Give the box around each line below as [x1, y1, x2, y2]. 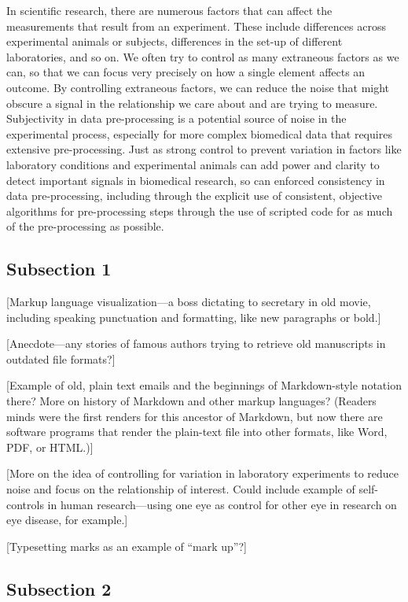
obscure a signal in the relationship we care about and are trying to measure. [6, 94, 378, 111]
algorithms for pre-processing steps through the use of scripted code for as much [6, 202, 393, 219]
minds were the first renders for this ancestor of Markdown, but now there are [6, 408, 383, 424]
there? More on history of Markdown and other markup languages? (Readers [6, 393, 377, 409]
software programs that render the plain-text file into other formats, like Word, [6, 423, 388, 440]
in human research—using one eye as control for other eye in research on [47, 496, 397, 512]
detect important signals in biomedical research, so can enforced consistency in [6, 172, 385, 188]
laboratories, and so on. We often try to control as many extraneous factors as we [6, 48, 399, 65]
